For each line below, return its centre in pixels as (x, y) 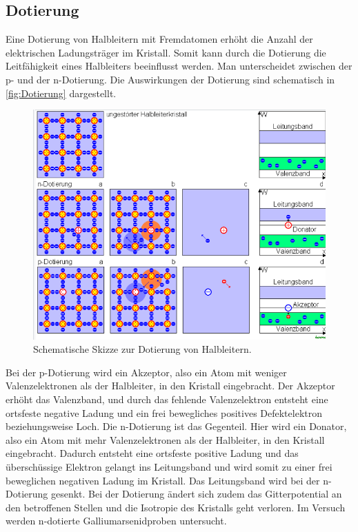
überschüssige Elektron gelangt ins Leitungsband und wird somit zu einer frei (169, 467)
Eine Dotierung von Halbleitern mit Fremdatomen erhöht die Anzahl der (159, 39)
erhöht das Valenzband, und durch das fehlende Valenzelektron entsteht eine (167, 399)
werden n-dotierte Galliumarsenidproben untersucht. (116, 521)
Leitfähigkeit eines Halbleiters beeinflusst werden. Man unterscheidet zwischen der (179, 66)
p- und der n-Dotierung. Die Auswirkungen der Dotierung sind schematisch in (170, 79)
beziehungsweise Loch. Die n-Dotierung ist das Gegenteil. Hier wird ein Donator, (176, 426)
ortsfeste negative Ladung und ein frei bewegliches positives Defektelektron (164, 412)
